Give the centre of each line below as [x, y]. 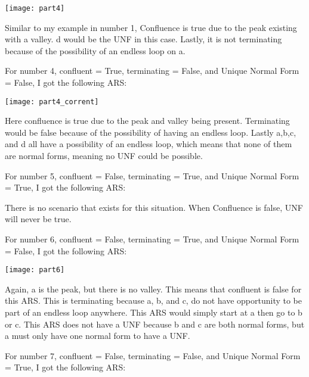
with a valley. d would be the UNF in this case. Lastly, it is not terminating [143, 39]
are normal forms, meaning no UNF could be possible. [104, 156]
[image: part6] [35, 270]
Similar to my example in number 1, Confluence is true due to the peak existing [151, 27]
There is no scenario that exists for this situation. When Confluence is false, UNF [154, 207]
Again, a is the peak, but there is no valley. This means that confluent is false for [153, 289]
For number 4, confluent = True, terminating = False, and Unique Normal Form [152, 71]
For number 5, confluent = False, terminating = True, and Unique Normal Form [152, 175]
